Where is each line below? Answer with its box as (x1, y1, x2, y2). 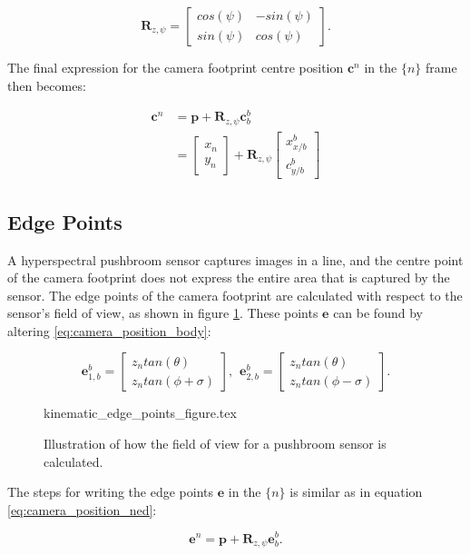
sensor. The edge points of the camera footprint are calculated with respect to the (7, 285, 463, 304)
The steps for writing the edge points (7, 482, 214, 501)
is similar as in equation (289, 482, 423, 501)
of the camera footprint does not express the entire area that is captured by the (7, 268, 450, 287)
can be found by (333, 303, 423, 322)
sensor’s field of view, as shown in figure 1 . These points (7, 303, 318, 322)
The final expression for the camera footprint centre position (7, 58, 344, 76)
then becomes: (7, 75, 86, 94)
